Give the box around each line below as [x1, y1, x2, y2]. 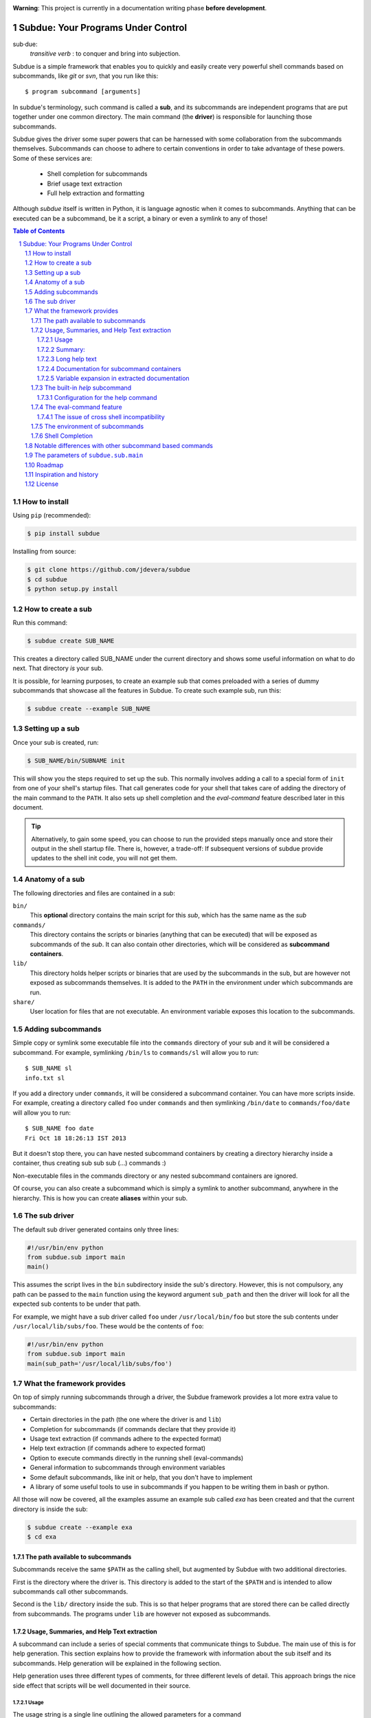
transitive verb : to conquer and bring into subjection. [30, 49, 181, 58]
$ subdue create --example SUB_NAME [27, 705, 151, 713]
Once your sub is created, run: [12, 738, 99, 746]
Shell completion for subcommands [47, 170, 148, 178]
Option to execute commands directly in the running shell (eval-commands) [30, 1453, 244, 1462]
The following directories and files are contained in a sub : [12, 889, 175, 897]
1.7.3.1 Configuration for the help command [36, 393, 157, 401]
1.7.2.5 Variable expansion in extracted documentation [36, 375, 190, 383]
